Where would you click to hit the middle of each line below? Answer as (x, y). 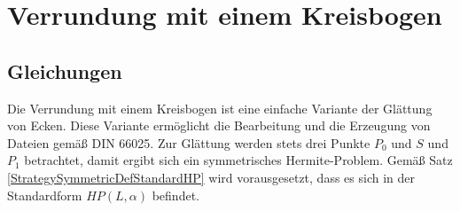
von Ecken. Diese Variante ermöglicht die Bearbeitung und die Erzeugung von (219, 125)
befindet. (175, 195)
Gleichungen (65, 70)
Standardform (45, 195)
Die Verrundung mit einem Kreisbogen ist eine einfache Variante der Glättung (220, 108)
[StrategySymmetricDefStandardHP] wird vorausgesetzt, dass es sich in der (211, 177)
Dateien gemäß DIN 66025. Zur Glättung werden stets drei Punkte (189, 142)
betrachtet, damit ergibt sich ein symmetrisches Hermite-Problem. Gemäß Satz (238, 160)
